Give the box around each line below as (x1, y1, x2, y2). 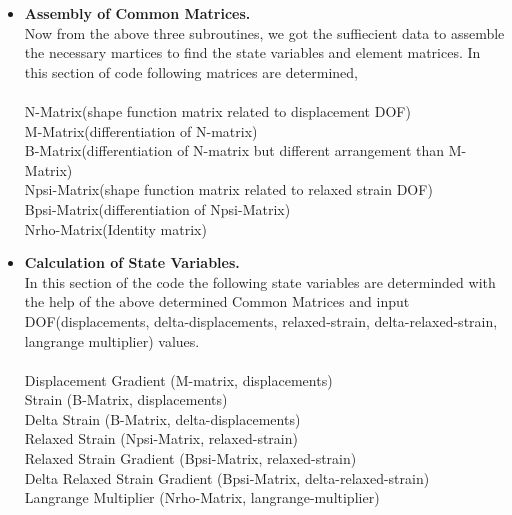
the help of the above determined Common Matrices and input (24, 291, 410, 312)
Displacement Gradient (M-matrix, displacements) (24, 369, 333, 390)
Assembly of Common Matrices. (24, 3, 251, 23)
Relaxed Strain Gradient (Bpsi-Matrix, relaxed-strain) (24, 448, 357, 469)
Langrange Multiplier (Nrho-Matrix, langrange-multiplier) (24, 487, 380, 508)
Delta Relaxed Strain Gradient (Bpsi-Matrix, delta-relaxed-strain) (24, 467, 430, 488)
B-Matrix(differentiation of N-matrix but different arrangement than (24, 140, 445, 161)
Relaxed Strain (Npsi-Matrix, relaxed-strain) (24, 428, 298, 449)
